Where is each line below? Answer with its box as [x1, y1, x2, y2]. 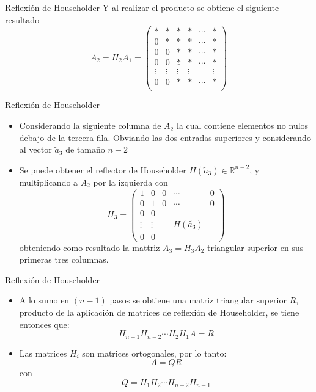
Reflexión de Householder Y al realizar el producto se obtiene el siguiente [5, 1, 279, 13]
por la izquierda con [93, 175, 168, 188]
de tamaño [65, 143, 105, 156]
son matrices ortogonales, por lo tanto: [82, 346, 227, 359]
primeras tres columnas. [19, 253, 109, 266]
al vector [19, 143, 52, 156]
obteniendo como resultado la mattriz [19, 241, 160, 253]
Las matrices [19, 346, 67, 359]
